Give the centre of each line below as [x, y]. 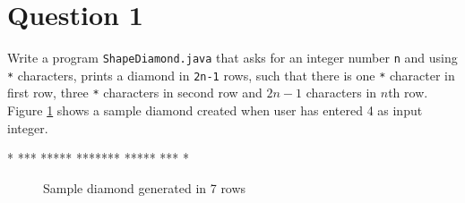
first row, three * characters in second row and [135, 93]
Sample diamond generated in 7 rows [145, 187]
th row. [408, 93]
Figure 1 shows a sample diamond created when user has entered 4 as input [215, 110]
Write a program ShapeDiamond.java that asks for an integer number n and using [232, 58]
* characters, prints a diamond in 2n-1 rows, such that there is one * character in [231, 75]
